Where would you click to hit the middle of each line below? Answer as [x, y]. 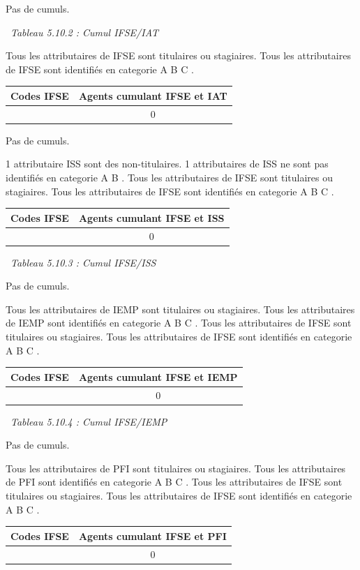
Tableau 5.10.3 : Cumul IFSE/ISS [83, 262]
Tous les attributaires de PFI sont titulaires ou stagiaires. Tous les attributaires [176, 468]
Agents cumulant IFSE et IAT [153, 95]
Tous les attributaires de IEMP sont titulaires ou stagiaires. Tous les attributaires [180, 309]
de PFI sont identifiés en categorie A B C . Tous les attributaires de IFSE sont [174, 482]
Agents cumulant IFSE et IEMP [158, 376]
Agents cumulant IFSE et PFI [152, 535]
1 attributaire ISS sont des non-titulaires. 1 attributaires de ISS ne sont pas [167, 164]
